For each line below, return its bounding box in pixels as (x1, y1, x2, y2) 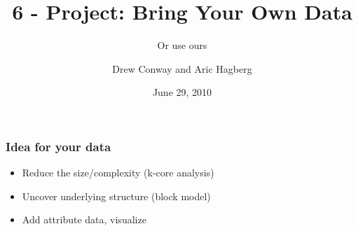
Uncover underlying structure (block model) (22, 188, 211, 203)
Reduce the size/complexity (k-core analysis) (22, 165, 214, 180)
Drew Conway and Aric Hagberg (112, 61, 252, 76)
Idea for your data (6, 137, 111, 155)
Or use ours (157, 38, 207, 52)
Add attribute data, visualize (22, 212, 146, 227)
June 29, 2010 (152, 85, 212, 99)
